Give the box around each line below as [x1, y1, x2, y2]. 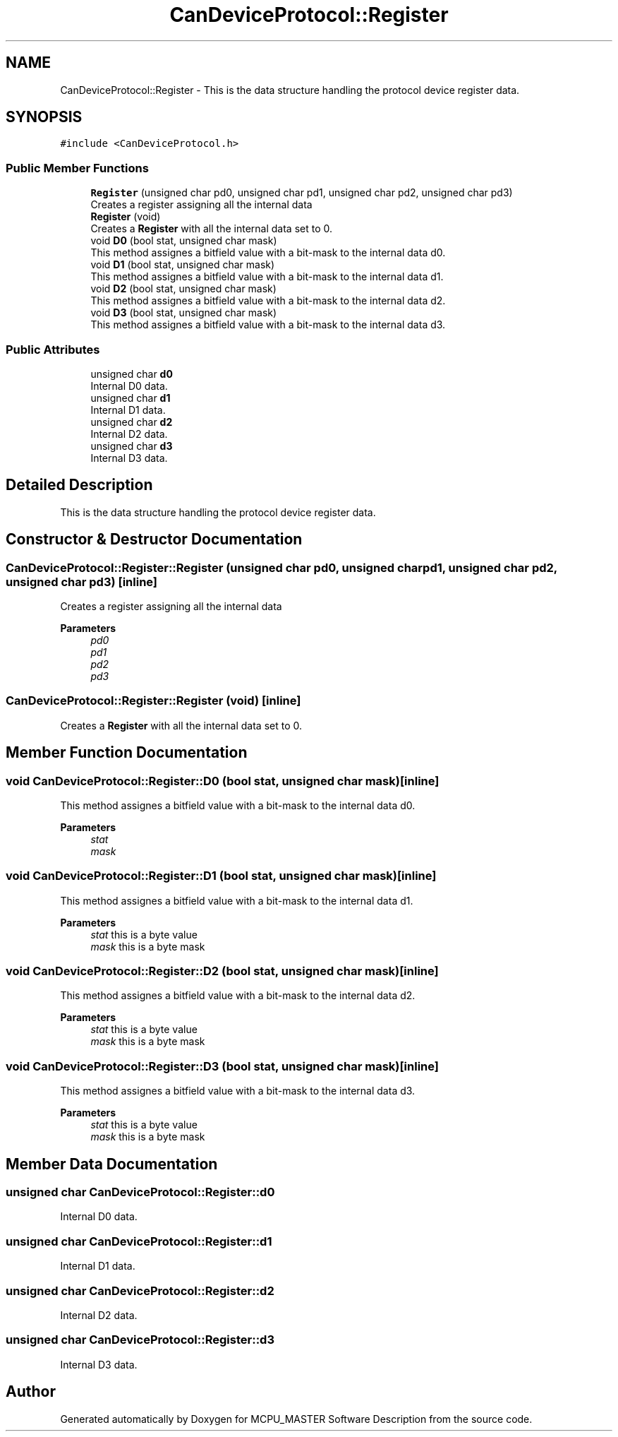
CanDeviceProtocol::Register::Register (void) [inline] [6, 693, 301, 708]
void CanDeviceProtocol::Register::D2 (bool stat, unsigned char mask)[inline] [6, 964, 439, 979]
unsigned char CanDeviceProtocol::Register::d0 [6, 1185, 275, 1200]
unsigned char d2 [90, 415, 173, 428]
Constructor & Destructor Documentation [6, 530, 303, 549]
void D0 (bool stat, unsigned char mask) [90, 234, 277, 247]
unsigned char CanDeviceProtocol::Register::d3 [6, 1332, 274, 1347]
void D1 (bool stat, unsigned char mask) [90, 258, 275, 271]
